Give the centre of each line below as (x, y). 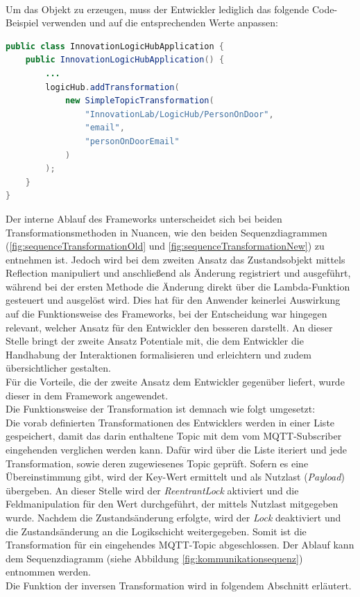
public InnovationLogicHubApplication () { (125, 60)
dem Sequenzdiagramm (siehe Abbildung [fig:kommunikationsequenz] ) (154, 558)
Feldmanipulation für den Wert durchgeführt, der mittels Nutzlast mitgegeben (172, 504)
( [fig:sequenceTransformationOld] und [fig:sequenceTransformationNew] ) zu (165, 246)
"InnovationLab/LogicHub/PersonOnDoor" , (179, 114)
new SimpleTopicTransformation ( (139, 101)
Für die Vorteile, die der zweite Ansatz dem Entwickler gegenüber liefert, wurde (175, 382)
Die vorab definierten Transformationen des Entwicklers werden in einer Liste (170, 422)
